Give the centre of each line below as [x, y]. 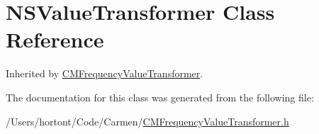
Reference [55, 39]
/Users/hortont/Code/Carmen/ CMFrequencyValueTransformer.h [147, 121]
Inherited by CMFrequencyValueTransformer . [105, 73]
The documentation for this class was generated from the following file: [160, 97]
